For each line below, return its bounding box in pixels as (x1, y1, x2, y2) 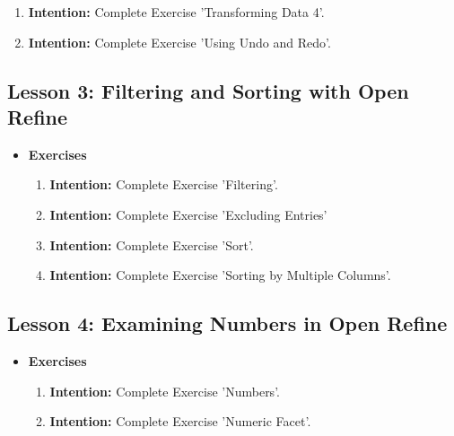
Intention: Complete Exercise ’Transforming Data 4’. (28, 3, 325, 21)
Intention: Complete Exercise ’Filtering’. (49, 175, 278, 194)
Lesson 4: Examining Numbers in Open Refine (7, 310, 448, 337)
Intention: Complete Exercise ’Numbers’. (49, 381, 280, 400)
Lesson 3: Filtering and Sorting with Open (7, 76, 409, 104)
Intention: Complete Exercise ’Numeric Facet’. (49, 412, 311, 431)
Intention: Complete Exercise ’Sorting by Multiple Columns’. (49, 266, 391, 284)
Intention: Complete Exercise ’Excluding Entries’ (49, 205, 327, 223)
